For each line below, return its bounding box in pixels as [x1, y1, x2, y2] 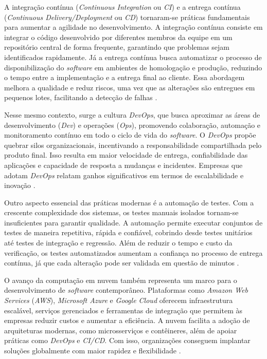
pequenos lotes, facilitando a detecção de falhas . [4, 92, 157, 103]
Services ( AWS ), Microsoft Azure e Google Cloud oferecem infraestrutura [4, 295, 233, 306]
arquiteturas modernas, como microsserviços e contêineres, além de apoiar [4, 325, 237, 335]
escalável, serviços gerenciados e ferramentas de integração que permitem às [4, 305, 242, 315]
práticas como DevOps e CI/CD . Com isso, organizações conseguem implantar [4, 335, 251, 346]
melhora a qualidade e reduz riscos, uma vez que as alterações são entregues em [4, 82, 255, 92]
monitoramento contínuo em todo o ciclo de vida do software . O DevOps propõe [4, 129, 256, 140]
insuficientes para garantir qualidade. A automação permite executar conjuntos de [4, 217, 263, 228]
